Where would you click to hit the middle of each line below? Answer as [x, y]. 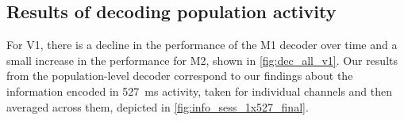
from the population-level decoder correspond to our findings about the [180, 76]
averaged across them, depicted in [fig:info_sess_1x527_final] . [158, 106]
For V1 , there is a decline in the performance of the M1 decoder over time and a [202, 45]
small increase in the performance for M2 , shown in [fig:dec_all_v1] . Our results [202, 60]
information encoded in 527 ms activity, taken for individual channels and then [200, 91]
